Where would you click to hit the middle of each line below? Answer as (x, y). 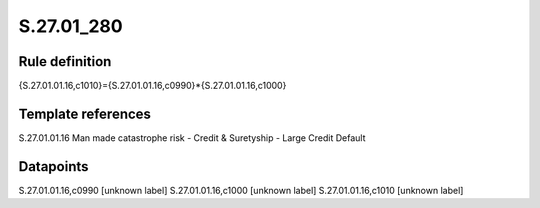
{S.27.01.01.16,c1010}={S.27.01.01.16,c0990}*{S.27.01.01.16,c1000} (152, 86)
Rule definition (65, 61)
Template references (85, 113)
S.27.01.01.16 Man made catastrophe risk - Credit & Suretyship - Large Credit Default (192, 137)
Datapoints (53, 166)
